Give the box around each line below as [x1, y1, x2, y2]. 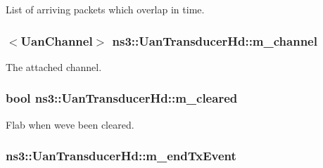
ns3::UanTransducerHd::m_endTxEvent [6, 147, 236, 164]
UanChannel [20, 32, 93, 49]
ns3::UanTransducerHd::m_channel [112, 32, 317, 49]
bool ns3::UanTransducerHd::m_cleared [6, 89, 238, 107]
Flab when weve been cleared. [6, 117, 134, 131]
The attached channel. [6, 59, 102, 74]
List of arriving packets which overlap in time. [6, 2, 205, 16]
